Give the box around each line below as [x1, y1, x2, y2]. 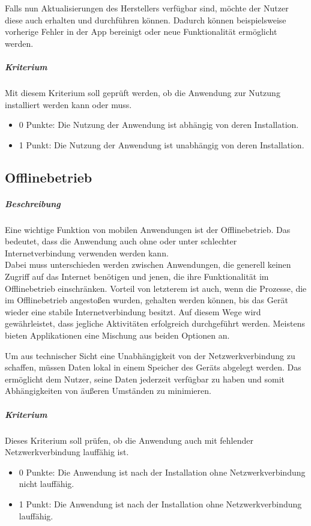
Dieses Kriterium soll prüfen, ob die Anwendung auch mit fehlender [5, 434, 253, 446]
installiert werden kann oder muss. [5, 98, 132, 110]
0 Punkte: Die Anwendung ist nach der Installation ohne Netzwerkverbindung [19, 465, 306, 478]
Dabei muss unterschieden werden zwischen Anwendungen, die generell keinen [5, 258, 291, 271]
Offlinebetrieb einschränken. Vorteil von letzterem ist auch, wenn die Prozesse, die [5, 282, 307, 294]
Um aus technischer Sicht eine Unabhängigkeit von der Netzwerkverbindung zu [5, 349, 295, 361]
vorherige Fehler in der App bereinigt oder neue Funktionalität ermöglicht [5, 25, 277, 38]
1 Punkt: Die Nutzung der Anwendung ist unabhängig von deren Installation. [19, 138, 304, 151]
